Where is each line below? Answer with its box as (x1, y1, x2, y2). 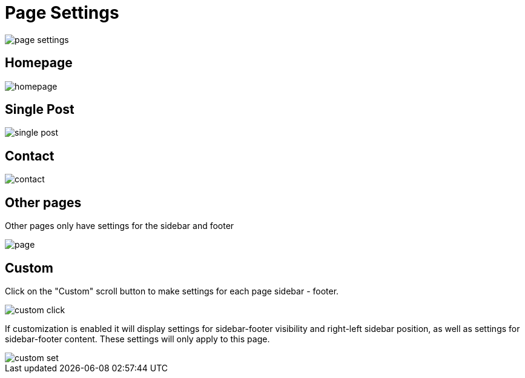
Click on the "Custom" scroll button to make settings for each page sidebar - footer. (5, 285, 339, 296)
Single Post (5, 102, 74, 118)
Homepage (5, 55, 73, 71)
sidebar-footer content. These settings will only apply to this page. (5, 333, 270, 344)
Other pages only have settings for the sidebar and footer (5, 220, 234, 231)
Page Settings (5, 2, 119, 23)
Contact (5, 148, 54, 164)
